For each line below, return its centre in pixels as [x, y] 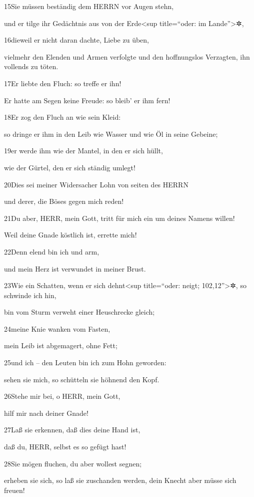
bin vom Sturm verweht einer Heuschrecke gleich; [79, 312]
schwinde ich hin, [30, 295]
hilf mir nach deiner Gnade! [46, 413]
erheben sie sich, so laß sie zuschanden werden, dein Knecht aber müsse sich [120, 480]
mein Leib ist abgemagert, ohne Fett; [61, 345]
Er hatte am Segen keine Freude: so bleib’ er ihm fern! [87, 100]
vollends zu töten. [31, 66]
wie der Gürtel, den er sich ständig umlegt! [70, 167]
